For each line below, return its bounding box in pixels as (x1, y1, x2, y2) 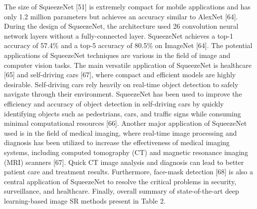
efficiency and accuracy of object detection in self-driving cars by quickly (4, 98, 224, 108)
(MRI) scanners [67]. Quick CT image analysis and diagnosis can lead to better (4, 157, 244, 167)
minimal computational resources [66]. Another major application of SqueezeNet (4, 118, 247, 128)
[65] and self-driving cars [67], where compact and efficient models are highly (4, 69, 236, 80)
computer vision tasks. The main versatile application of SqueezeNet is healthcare (4, 59, 252, 70)
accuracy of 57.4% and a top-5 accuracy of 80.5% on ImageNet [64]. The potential (4, 40, 253, 51)
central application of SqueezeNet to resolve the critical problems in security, (4, 176, 236, 186)
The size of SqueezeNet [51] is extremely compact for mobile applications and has (4, 1, 251, 11)
